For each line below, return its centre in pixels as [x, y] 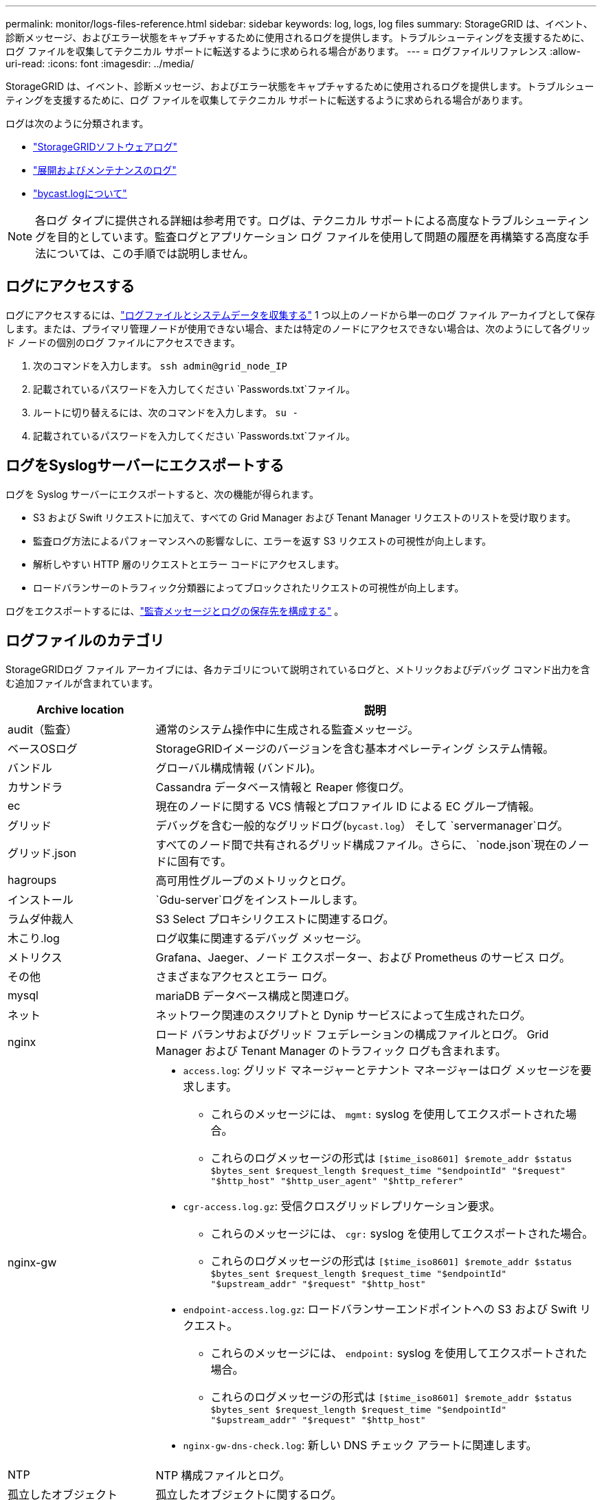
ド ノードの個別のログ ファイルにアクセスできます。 [123, 342]
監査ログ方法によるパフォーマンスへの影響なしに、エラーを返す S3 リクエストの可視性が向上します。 [262, 541]
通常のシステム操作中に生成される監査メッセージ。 [287, 729]
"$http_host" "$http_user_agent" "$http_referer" [337, 1181]
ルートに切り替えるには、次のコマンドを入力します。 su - [166, 412]
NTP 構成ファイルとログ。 [223, 1475]
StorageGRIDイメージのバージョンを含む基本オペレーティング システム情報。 [355, 748]
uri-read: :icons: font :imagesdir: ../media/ [100, 64]
